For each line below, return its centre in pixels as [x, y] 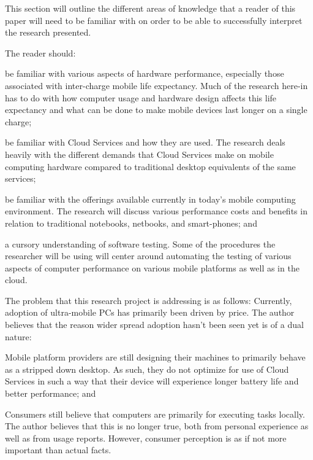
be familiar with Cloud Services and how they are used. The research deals [145, 142]
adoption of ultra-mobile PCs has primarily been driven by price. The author [150, 312]
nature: [18, 336]
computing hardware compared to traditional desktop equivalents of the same [150, 166]
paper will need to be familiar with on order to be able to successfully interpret [154, 20]
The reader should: [40, 53]
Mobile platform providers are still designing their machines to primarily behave [155, 357]
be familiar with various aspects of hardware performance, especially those [145, 73]
